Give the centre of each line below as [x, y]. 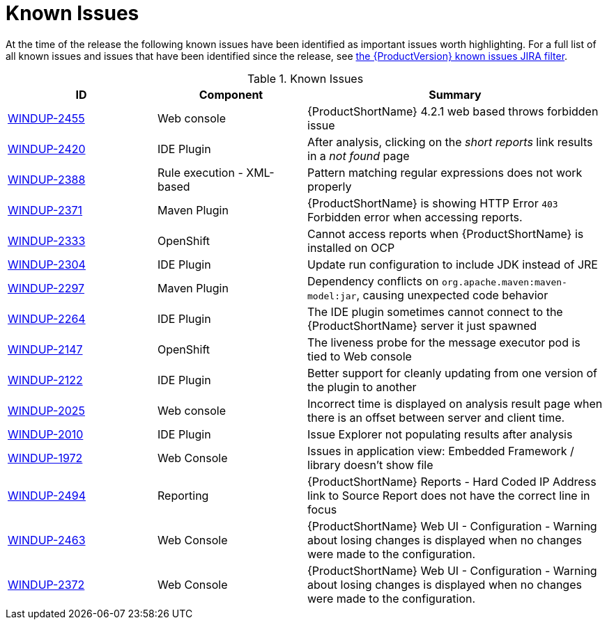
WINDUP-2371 [45, 210]
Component [231, 94]
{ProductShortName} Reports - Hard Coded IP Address [452, 481]
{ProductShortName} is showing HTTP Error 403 [433, 203]
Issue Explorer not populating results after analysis [440, 434]
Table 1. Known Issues [305, 78]
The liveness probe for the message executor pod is [444, 342]
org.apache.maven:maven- [504, 282]
